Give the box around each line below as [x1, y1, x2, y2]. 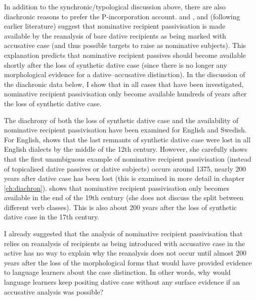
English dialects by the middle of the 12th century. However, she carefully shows [4, 144, 248, 154]
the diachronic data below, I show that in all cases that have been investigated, [4, 79, 244, 89]
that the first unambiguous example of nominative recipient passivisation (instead [4, 153, 252, 164]
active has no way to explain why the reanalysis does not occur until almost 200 [4, 248, 247, 258]
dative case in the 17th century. [4, 212, 99, 222]
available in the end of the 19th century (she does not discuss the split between [4, 192, 244, 203]
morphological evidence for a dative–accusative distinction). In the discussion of [4, 69, 246, 80]
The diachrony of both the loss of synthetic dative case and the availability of [4, 115, 239, 125]
